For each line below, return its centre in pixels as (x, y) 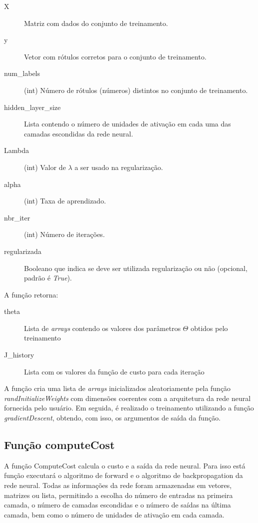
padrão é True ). (48, 278)
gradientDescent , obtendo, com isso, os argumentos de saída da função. (112, 418)
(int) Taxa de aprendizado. (65, 201)
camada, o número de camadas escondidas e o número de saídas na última (117, 505)
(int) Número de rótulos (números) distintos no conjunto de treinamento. (136, 90)
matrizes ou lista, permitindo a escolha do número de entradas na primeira (118, 495)
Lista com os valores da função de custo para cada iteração (114, 371)
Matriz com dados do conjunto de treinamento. (96, 23)
